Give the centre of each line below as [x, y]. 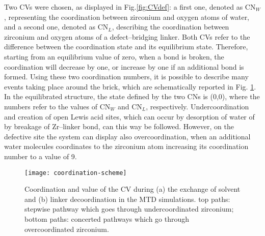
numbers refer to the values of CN [57, 106]
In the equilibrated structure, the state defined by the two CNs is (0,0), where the [132, 96]
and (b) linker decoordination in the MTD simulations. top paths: [127, 199]
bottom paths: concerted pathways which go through [107, 218]
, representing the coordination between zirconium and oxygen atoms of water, [127, 17]
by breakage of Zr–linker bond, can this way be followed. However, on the [119, 126]
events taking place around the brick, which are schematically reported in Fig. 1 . [130, 86]
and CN [130, 106]
